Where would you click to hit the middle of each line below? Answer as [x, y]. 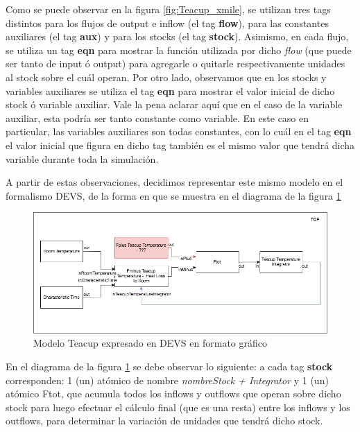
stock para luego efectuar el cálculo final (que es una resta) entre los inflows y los [178, 407]
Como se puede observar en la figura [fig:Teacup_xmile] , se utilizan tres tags [168, 9]
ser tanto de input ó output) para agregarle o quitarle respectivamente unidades [175, 63]
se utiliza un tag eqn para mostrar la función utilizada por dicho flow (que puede [179, 50]
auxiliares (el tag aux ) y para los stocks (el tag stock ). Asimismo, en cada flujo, [177, 36]
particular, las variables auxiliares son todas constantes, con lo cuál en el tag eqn [179, 131]
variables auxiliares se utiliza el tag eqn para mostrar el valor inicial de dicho [170, 90]
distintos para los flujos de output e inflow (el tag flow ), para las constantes [167, 23]
